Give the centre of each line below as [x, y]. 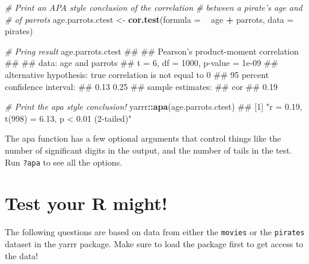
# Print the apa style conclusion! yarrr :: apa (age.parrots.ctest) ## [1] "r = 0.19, [154, 106]
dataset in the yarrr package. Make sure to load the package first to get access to [154, 243]
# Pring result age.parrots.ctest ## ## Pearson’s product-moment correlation [152, 51]
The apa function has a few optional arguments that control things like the [143, 138]
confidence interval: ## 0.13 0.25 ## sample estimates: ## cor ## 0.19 [141, 86]
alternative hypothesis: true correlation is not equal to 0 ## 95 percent [137, 74]
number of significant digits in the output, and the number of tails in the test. [148, 150]
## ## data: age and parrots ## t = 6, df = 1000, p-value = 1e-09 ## [142, 63]
